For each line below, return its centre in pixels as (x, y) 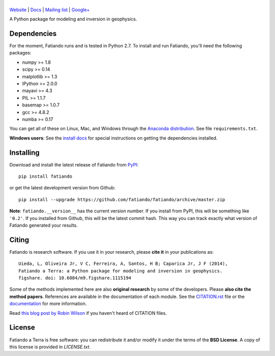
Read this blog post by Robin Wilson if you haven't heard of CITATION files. (88, 313)
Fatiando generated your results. (44, 225)
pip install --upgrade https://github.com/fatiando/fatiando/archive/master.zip (122, 199)
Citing (19, 240)
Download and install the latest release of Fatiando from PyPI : (74, 165)
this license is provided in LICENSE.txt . (50, 347)
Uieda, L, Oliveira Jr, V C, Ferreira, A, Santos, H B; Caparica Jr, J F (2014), (123, 264)
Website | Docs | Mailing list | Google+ (50, 10)
